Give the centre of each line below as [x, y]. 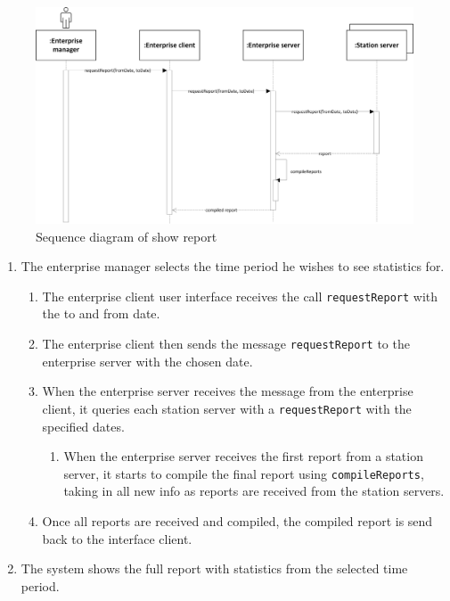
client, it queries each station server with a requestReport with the [227, 408]
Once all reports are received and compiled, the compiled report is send [237, 521]
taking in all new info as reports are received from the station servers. [254, 491]
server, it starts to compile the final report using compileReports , [244, 473]
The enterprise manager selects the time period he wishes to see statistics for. [233, 266]
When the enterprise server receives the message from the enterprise [228, 391]
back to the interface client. [117, 538]
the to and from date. [101, 313]
